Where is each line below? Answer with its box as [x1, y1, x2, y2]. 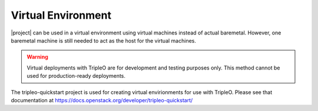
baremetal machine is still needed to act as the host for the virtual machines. [11, 37, 197, 44]
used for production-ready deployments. [26, 72, 126, 79]
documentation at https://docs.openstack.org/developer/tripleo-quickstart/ [11, 96, 193, 103]
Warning [26, 53, 48, 61]
